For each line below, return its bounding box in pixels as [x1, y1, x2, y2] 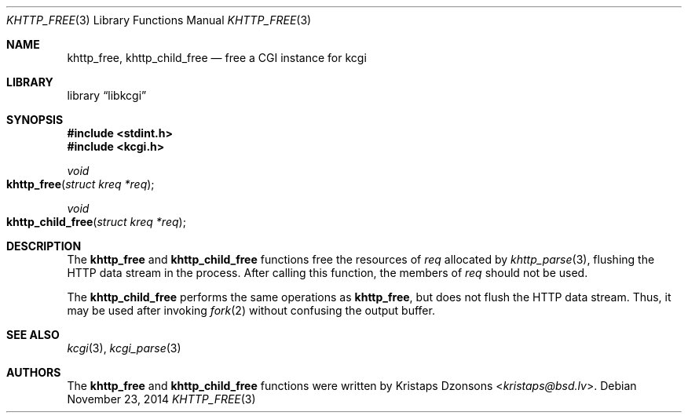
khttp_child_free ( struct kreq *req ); [6, 215, 186, 228]
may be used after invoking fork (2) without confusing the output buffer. [67, 304, 435, 317]
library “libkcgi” [67, 89, 147, 102]
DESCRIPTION [6, 239, 82, 253]
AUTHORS [6, 366, 61, 379]
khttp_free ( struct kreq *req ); [6, 177, 155, 191]
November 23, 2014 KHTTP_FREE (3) [67, 392, 256, 406]
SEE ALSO [6, 328, 60, 341]
